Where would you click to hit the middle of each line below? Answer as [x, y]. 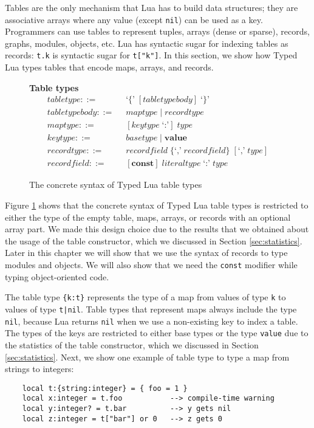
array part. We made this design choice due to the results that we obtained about [157, 229]
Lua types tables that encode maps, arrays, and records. [109, 67]
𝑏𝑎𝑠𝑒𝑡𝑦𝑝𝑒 [142, 138]
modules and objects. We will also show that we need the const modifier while [151, 265]
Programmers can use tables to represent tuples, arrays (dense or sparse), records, [157, 31]
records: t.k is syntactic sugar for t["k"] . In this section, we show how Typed [151, 55]
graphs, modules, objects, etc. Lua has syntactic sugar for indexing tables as [147, 43]
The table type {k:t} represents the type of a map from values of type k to [145, 297]
